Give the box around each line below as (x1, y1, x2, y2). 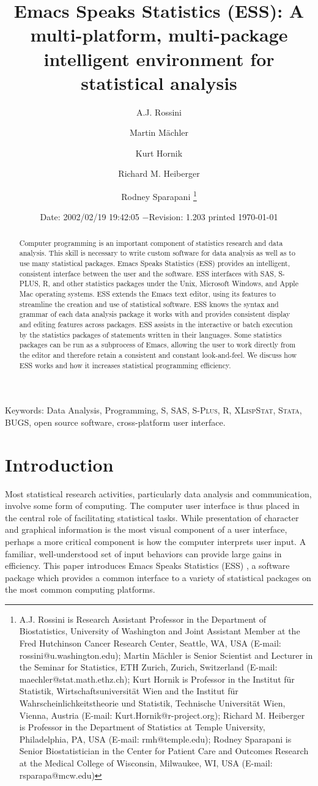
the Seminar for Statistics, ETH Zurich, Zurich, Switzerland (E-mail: (19, 661, 278, 673)
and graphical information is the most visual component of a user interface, (5, 523, 287, 536)
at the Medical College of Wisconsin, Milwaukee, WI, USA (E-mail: (19, 757, 273, 769)
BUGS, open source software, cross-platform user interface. (5, 415, 226, 428)
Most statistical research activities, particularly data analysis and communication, (5, 487, 312, 500)
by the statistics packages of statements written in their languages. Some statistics (19, 329, 282, 339)
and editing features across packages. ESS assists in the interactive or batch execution (19, 319, 293, 329)
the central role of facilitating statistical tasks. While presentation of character (5, 511, 299, 524)
